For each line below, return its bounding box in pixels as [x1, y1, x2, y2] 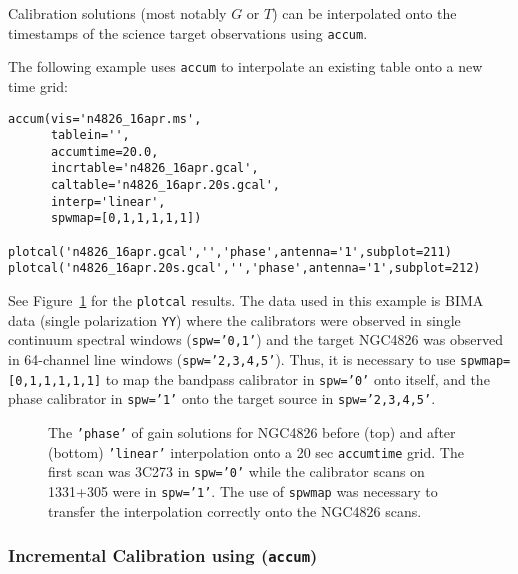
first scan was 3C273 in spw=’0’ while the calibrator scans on [48, 461, 425, 482]
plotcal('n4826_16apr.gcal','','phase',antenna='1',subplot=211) [8, 244, 452, 259]
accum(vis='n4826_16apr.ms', [8, 111, 202, 126]
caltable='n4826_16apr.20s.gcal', [50, 178, 281, 193]
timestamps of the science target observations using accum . [8, 22, 368, 43]
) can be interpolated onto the [272, 3, 457, 23]
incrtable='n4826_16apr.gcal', [50, 161, 259, 176]
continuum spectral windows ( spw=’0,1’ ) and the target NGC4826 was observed [8, 329, 504, 350]
